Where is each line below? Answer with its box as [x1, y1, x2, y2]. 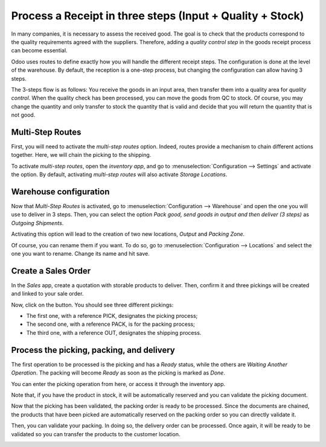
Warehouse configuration [11, 186, 110, 197]
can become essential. [11, 47, 68, 54]
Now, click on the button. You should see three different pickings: [11, 301, 174, 308]
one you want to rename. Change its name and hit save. [11, 250, 150, 257]
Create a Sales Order [11, 265, 91, 276]
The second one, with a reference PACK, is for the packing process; [26, 320, 196, 328]
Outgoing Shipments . [11, 219, 64, 226]
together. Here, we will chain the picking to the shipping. [11, 151, 152, 159]
